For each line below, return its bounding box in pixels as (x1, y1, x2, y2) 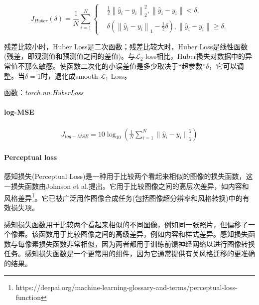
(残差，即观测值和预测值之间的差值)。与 (4, 51, 135, 61)
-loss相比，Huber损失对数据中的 (143, 51, 246, 61)
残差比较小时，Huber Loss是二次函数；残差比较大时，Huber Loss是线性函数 (4, 41, 248, 51)
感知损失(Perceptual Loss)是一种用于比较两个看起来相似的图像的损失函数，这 (4, 171, 253, 181)
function (15, 292, 41, 303)
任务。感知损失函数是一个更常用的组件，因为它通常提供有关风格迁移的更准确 (4, 248, 255, 259)
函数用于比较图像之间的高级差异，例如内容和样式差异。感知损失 (38, 229, 248, 239)
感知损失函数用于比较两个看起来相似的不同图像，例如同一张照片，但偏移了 (4, 219, 248, 229)
